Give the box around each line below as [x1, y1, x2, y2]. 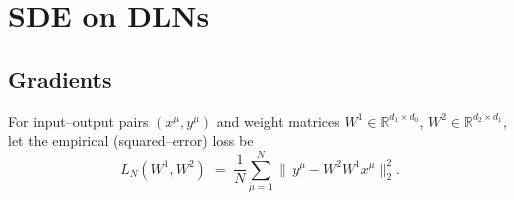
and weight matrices [216, 110, 340, 131]
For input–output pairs [8, 110, 149, 131]
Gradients [8, 63, 112, 94]
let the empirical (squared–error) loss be [8, 130, 254, 151]
